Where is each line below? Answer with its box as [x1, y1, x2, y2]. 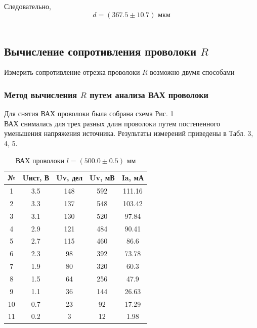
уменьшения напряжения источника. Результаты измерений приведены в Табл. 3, [4, 128, 253, 138]
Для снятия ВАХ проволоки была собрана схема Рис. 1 [4, 108, 174, 119]
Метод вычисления [4, 88, 77, 101]
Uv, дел [56, 172, 83, 183]
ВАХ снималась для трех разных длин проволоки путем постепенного [4, 118, 220, 128]
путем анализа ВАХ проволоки [90, 88, 209, 101]
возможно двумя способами [150, 67, 235, 77]
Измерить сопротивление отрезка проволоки [4, 67, 140, 77]
